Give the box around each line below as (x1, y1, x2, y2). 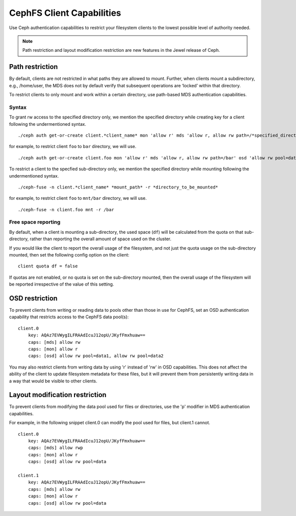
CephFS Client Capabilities (9, 7, 121, 18)
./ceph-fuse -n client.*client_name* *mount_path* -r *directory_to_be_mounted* (18, 184, 219, 190)
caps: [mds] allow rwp (28, 445, 83, 451)
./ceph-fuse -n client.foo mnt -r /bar (18, 207, 114, 212)
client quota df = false (18, 263, 78, 269)
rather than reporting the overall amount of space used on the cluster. (30, 236, 172, 242)
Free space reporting (9, 219, 61, 225)
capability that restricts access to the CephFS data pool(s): (9, 314, 129, 320)
